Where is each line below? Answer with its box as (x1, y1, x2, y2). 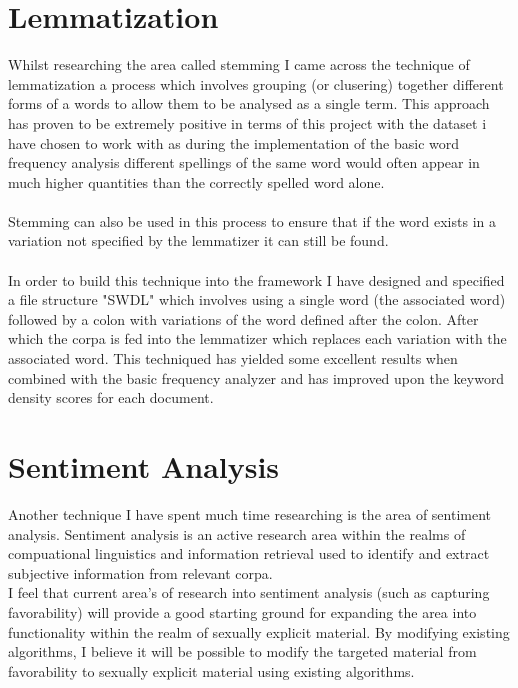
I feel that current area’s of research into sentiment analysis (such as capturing (8, 582, 490, 603)
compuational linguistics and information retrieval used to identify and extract (8, 543, 490, 564)
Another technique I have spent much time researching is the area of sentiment (8, 503, 492, 524)
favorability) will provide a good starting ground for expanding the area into (8, 601, 477, 622)
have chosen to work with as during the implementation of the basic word (8, 132, 460, 153)
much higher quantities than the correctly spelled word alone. (8, 171, 385, 192)
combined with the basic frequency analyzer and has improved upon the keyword (8, 367, 505, 388)
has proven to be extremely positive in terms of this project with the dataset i (8, 112, 487, 133)
